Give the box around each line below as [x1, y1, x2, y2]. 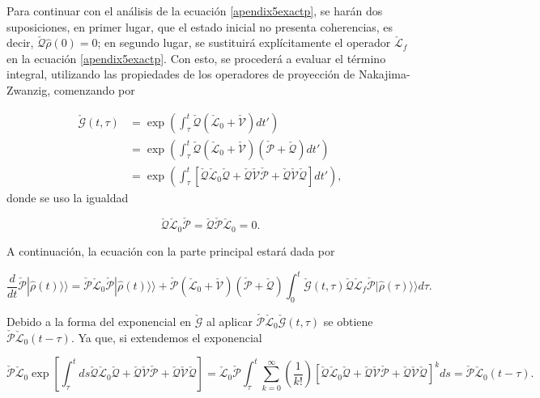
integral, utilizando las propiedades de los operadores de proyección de [6, 66, 355, 83]
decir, [6, 34, 34, 51]
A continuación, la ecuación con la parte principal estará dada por [6, 242, 335, 259]
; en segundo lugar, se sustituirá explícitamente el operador [97, 34, 391, 51]
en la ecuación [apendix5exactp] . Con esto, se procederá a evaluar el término [6, 49, 386, 66]
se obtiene [323, 313, 373, 330]
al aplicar [206, 313, 253, 330]
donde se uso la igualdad [6, 188, 129, 205]
